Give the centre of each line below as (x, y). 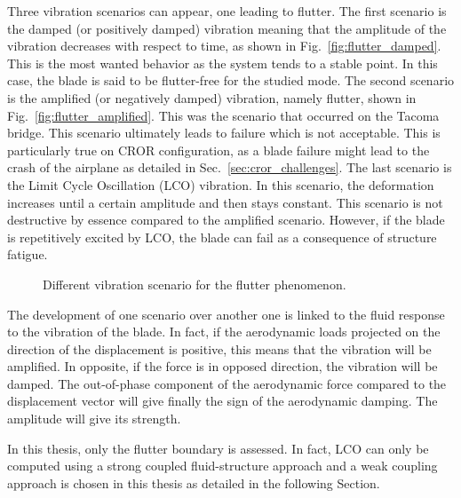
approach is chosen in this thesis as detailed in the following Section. (194, 482)
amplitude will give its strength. (94, 419)
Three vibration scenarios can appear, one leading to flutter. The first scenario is (227, 11)
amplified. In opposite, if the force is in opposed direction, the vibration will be (223, 366)
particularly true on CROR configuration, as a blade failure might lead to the (219, 150)
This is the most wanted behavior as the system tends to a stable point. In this (223, 63)
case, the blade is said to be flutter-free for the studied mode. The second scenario (231, 80)
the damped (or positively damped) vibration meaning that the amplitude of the (227, 28)
